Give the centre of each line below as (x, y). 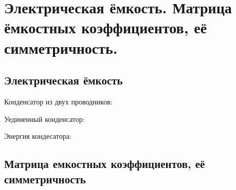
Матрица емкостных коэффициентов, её (105, 164)
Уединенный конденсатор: (44, 119)
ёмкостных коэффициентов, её (106, 27)
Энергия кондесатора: (38, 136)
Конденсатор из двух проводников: (58, 101)
